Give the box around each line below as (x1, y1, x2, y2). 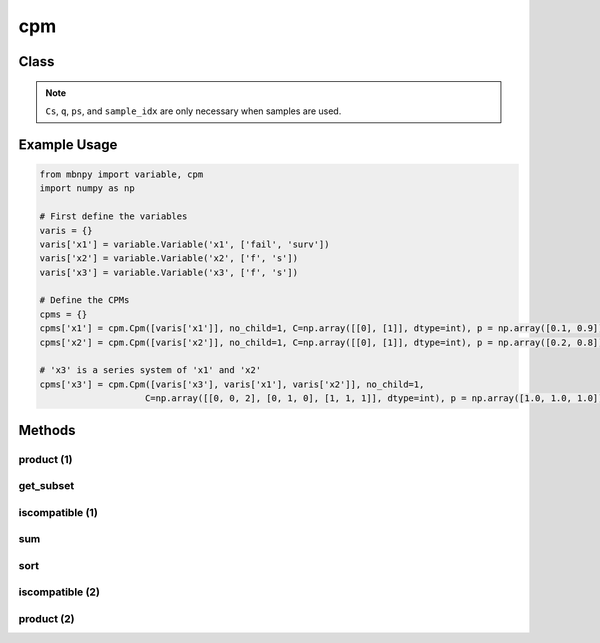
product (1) (18, 452, 73, 466)
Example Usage (18, 136, 118, 153)
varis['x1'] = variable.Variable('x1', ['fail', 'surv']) (39, 238, 330, 250)
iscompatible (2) (18, 585, 100, 599)
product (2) (18, 611, 75, 625)
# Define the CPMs (39, 295, 130, 306)
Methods (18, 421, 76, 439)
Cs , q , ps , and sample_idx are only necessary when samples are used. (45, 105, 342, 117)
